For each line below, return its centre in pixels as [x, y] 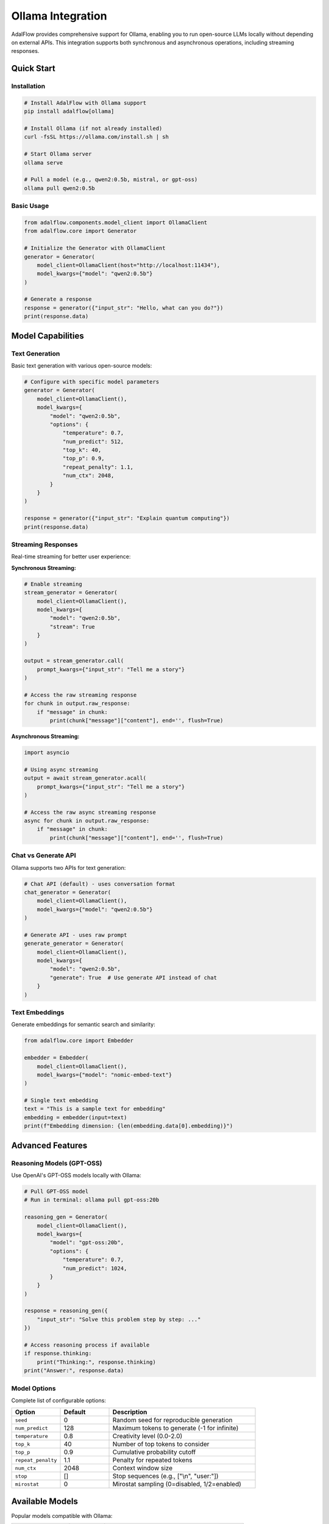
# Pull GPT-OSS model [56, 1191]
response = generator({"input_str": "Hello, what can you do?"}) [124, 308]
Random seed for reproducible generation [172, 1420]
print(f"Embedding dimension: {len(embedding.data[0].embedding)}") [129, 1126]
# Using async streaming [61, 769]
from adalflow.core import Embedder [79, 1041]
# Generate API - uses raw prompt [76, 935]
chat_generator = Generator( [68, 892]
